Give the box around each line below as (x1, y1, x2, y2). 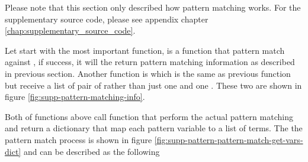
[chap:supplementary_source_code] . (5, 24, 136, 37)
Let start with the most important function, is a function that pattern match (5, 44, 285, 56)
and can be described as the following (23, 145, 160, 157)
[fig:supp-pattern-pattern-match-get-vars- (154, 133, 303, 145)
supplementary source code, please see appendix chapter (5, 12, 208, 25)
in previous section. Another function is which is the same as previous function (5, 67, 291, 79)
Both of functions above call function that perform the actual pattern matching (5, 110, 293, 122)
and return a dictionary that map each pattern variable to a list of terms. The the (5, 122, 303, 134)
